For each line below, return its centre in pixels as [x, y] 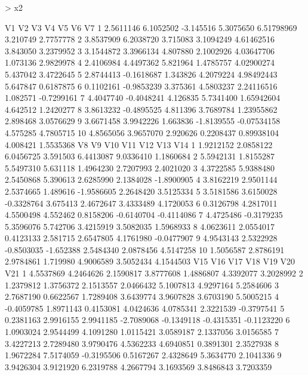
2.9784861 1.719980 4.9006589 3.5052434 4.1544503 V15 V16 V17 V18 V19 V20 [150, 261]
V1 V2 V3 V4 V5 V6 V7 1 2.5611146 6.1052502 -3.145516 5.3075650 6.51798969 [151, 27]
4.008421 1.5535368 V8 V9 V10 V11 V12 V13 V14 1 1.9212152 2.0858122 [139, 144]
